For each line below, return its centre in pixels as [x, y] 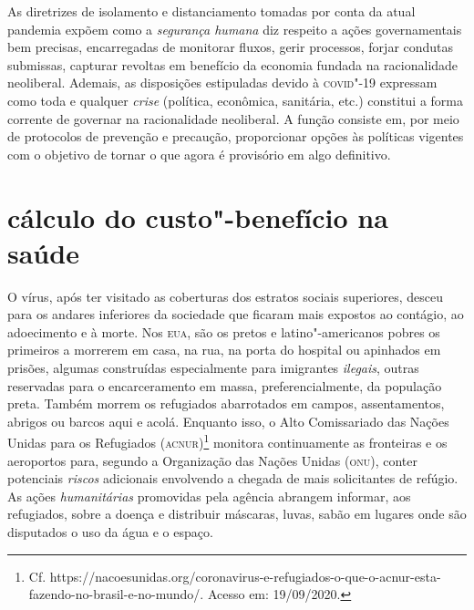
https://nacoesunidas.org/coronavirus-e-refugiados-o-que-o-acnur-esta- [245, 576]
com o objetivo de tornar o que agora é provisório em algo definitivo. [199, 154]
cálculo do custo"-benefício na [198, 217]
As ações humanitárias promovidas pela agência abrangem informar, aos [209, 496]
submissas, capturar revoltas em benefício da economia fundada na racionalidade [233, 64]
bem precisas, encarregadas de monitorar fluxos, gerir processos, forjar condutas [231, 47]
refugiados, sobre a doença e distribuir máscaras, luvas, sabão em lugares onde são [237, 514]
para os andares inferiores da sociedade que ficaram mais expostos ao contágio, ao [236, 314]
